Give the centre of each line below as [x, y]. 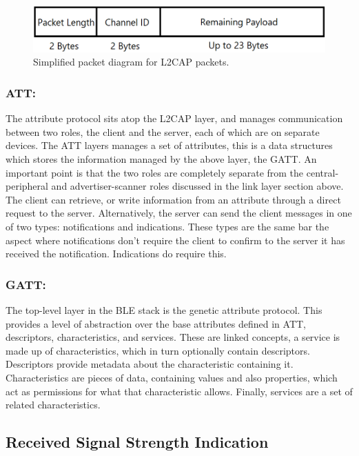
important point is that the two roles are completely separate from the [155, 172]
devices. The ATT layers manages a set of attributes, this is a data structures [169, 145]
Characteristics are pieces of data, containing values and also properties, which [172, 378]
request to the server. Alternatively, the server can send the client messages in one [179, 213]
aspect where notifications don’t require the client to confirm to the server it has [175, 240]
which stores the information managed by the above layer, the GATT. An [161, 159]
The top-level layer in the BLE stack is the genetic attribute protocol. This [164, 310]
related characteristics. [53, 405]
